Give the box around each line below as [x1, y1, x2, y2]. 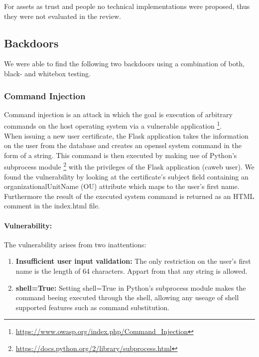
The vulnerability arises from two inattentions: [4, 239, 146, 249]
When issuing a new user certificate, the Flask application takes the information [4, 130, 249, 141]
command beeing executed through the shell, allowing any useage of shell [15, 292, 239, 303]
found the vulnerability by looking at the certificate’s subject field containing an [4, 171, 249, 181]
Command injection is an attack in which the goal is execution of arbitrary [4, 109, 233, 119]
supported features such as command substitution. [15, 302, 169, 312]
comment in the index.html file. [4, 200, 100, 211]
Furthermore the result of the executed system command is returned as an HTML [4, 190, 255, 201]
